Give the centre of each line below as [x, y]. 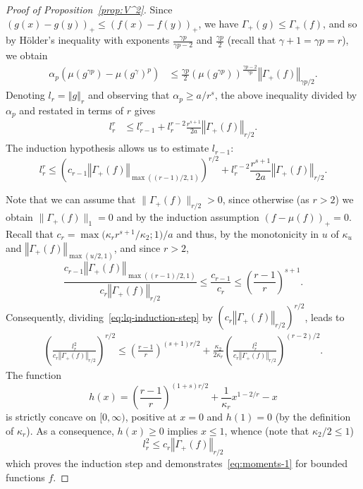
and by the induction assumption [188, 217]
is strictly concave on [51, 417]
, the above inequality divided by [286, 95]
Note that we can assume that [71, 199]
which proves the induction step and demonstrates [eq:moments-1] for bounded [177, 463]
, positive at [151, 417]
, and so [340, 23]
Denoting [25, 95]
